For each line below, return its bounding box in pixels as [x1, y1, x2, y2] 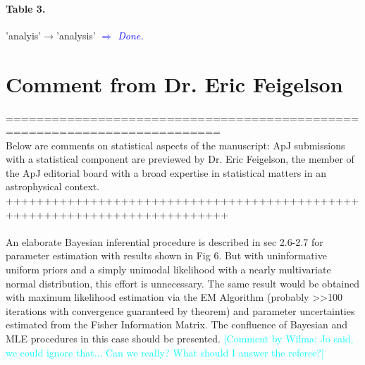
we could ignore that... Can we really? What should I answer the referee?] [6, 345, 324, 359]
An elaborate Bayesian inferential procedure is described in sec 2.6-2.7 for [6, 234, 323, 249]
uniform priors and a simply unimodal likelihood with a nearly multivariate [6, 262, 331, 277]
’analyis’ [6, 27, 42, 42]
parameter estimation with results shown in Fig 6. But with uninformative [6, 248, 327, 263]
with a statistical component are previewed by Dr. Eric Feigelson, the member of [6, 151, 354, 166]
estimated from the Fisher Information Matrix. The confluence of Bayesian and [6, 317, 347, 332]
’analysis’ [56, 27, 96, 42]
